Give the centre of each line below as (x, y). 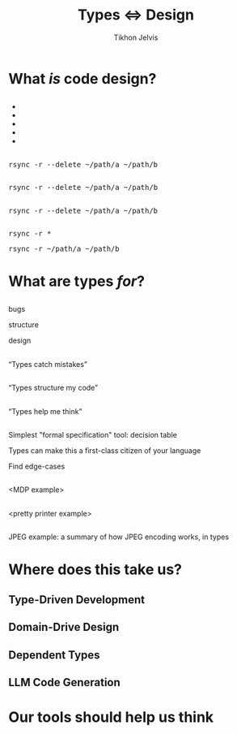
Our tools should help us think (111, 717)
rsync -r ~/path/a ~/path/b (64, 248)
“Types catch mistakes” (48, 364)
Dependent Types (54, 655)
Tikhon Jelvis (136, 37)
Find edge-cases (37, 466)
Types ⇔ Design (136, 15)
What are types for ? (77, 281)
